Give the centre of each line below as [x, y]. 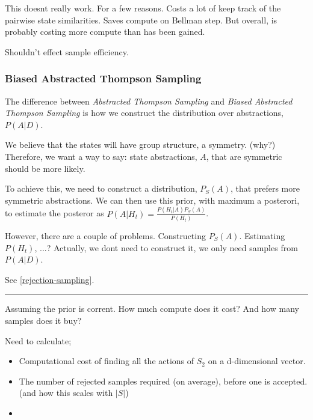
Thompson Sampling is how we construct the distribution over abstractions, [144, 113]
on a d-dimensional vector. [257, 361]
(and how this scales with [66, 393]
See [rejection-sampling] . [50, 279]
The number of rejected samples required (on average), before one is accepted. [163, 381]
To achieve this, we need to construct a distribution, [101, 188]
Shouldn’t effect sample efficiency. [67, 51]
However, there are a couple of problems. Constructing [105, 235]
